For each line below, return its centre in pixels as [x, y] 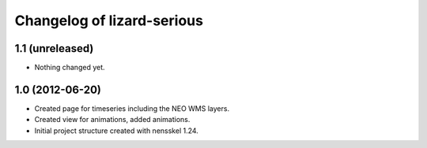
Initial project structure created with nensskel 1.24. [117, 131]
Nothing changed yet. [70, 68]
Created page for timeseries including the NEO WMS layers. [132, 108]
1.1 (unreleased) [54, 48]
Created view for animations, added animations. [112, 120]
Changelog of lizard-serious [109, 20]
